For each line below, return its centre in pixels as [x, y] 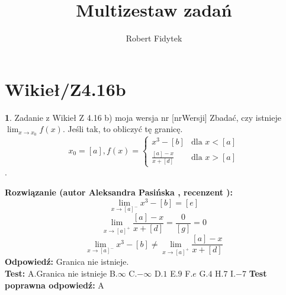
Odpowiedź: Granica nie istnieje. [67, 262]
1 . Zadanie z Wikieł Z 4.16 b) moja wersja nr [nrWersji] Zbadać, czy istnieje [143, 117]
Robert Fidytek [154, 38]
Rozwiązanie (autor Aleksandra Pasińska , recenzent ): [119, 192]
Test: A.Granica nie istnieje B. [61, 273]
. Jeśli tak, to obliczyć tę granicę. [123, 129]
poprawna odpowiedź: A [54, 285]
